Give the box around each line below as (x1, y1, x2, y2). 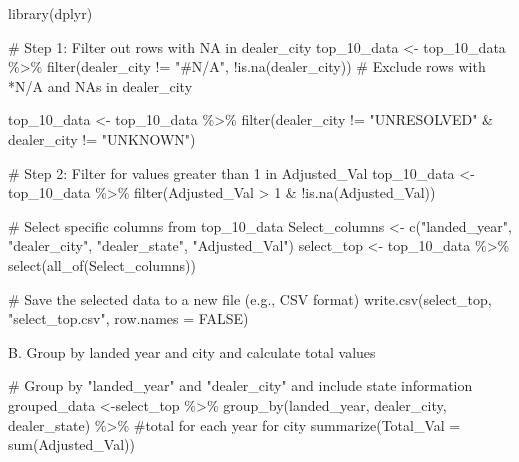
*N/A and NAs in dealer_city (8, 75, 193, 96)
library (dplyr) (8, 3, 93, 23)
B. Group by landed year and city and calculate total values (8, 341, 376, 362)
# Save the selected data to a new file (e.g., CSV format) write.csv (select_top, (8, 288, 492, 309)
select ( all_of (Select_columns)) (8, 254, 197, 275)
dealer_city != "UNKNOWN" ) (8, 128, 196, 149)
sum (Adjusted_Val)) (8, 434, 135, 455)
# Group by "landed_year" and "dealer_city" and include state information (8, 375, 473, 396)
